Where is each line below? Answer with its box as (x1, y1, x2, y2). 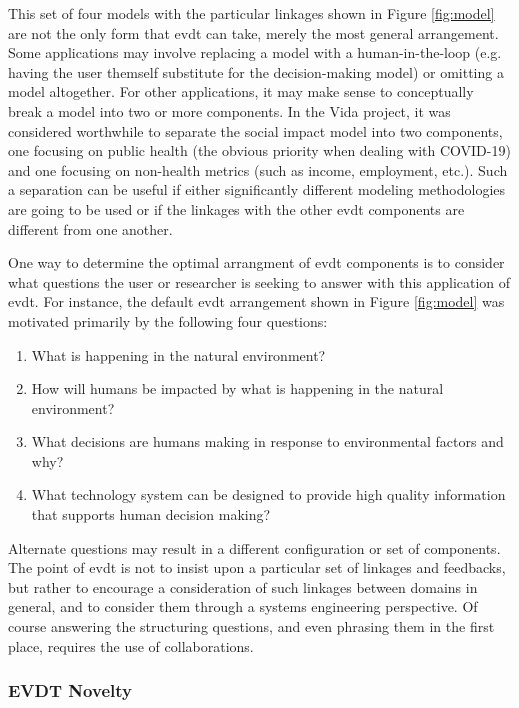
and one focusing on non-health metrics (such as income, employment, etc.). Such (8, 159, 508, 180)
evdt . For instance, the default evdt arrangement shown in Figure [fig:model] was (8, 291, 505, 312)
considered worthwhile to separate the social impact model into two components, (8, 120, 503, 141)
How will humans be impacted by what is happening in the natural (31, 378, 444, 399)
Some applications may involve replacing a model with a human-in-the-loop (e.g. (8, 42, 502, 63)
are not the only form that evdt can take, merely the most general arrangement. (8, 22, 499, 43)
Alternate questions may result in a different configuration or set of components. (8, 537, 501, 558)
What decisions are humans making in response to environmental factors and (31, 431, 504, 452)
